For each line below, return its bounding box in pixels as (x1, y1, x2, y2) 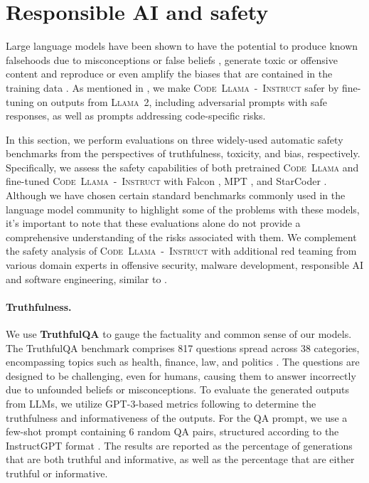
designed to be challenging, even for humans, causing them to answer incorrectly (6, 368, 356, 383)
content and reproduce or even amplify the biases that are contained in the (6, 66, 333, 81)
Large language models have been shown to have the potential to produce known (6, 38, 358, 53)
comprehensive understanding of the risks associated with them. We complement (6, 229, 357, 244)
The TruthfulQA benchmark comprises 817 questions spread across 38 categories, (6, 340, 360, 355)
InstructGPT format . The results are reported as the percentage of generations (6, 437, 353, 452)
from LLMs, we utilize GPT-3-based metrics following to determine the (6, 396, 316, 410)
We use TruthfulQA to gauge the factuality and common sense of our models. (6, 327, 352, 341)
